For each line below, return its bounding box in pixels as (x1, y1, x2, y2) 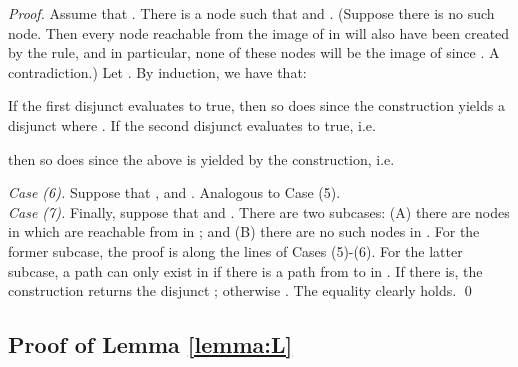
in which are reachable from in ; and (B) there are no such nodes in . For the (8, 221, 480, 242)
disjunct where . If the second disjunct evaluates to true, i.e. (8, 114, 376, 135)
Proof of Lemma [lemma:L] (8, 329, 293, 360)
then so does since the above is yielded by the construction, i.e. (8, 148, 395, 169)
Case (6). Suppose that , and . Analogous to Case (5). (8, 182, 341, 203)
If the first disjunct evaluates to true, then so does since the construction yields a (8, 95, 505, 116)
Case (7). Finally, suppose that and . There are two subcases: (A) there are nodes (8, 201, 510, 222)
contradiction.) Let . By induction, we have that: (8, 61, 307, 82)
